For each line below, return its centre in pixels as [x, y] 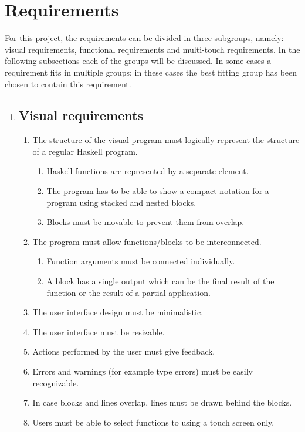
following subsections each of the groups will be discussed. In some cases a [138, 61]
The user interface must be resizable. [99, 331]
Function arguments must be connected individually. [141, 261]
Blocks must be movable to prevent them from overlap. [145, 222]
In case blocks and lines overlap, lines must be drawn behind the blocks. [162, 402]
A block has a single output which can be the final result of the [160, 281]
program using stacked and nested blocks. [121, 202]
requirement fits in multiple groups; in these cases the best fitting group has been [151, 72]
